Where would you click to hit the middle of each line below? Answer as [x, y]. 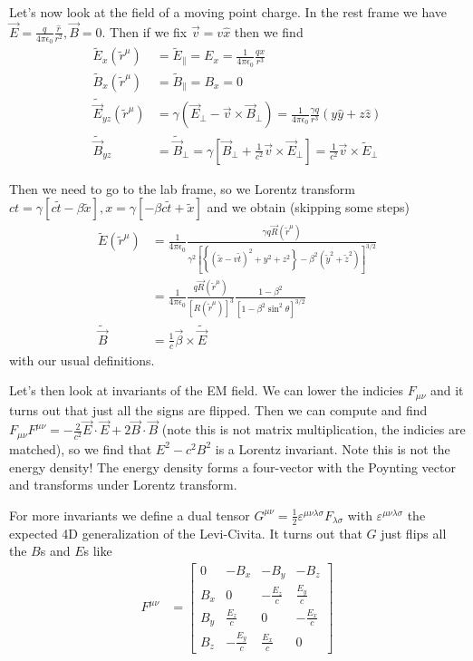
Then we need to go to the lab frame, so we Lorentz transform [182, 188]
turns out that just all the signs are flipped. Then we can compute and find [218, 409]
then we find [269, 31]
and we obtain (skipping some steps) [309, 207]
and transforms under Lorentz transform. [123, 485]
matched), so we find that [81, 448]
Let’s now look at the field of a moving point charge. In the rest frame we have [228, 12]
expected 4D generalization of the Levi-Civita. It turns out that [186, 533]
